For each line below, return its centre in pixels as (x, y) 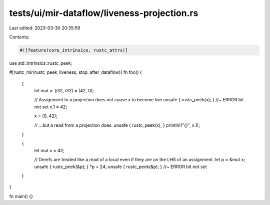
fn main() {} (21, 196)
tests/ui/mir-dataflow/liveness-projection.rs (104, 13)
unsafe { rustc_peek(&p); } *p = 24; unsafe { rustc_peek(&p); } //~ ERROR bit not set (120, 167)
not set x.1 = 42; (51, 107)
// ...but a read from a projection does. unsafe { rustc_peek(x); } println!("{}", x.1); (117, 125)
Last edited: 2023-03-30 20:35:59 (45, 28)
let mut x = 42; (49, 150)
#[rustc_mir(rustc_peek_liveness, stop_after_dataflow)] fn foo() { (75, 72)
